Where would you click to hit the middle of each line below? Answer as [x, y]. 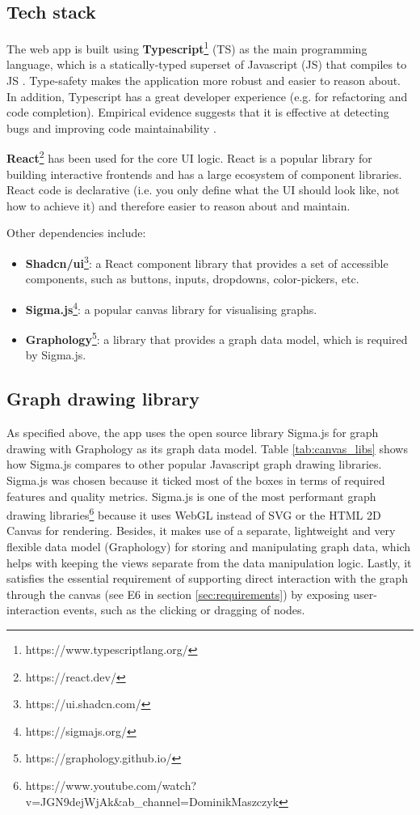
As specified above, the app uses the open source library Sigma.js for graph [193, 433]
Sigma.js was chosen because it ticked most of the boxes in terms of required [196, 480]
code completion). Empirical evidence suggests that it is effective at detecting [198, 112]
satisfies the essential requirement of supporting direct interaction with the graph [207, 578]
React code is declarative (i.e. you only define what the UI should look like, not [203, 190]
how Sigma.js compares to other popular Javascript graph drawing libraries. [194, 464]
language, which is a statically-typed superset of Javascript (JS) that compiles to [207, 64]
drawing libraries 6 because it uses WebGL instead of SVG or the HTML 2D [194, 514]
